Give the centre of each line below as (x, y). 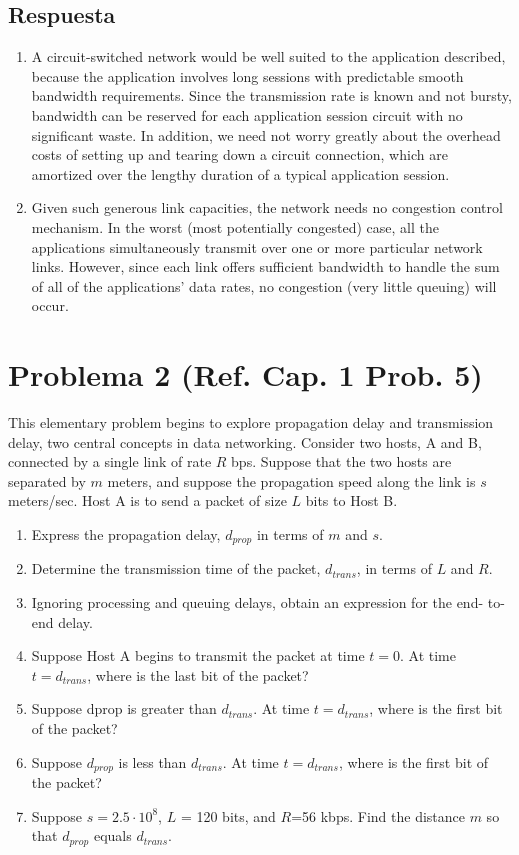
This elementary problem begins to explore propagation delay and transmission (251, 422)
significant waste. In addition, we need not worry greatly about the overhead (266, 134)
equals (112, 835)
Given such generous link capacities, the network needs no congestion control (267, 207)
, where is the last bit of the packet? (198, 674)
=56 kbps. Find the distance (378, 815)
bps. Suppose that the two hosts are (341, 461)
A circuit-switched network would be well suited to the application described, (268, 56)
